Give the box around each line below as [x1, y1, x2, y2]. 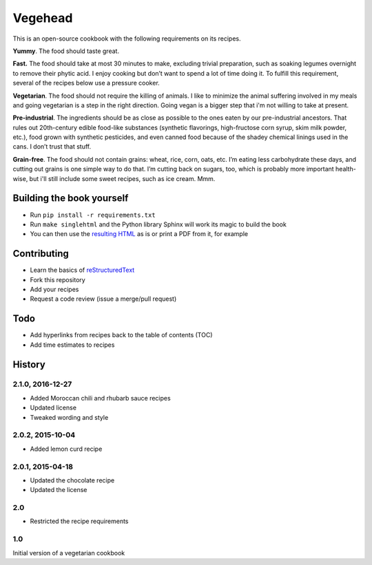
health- [335, 165, 356, 173]
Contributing [12, 248, 69, 259]
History [12, 359, 46, 370]
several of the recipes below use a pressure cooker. [12, 79, 160, 87]
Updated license [30, 403, 77, 412]
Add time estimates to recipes [30, 341, 115, 349]
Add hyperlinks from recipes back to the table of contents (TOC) [30, 331, 213, 339]
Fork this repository [30, 275, 85, 284]
